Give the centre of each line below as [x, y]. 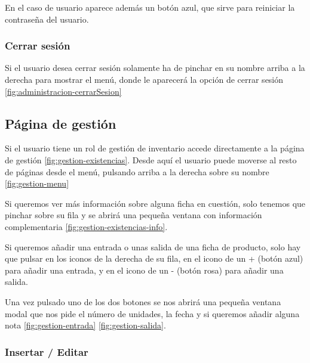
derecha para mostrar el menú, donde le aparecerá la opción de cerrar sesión [144, 79]
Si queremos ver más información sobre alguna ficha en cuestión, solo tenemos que [155, 203]
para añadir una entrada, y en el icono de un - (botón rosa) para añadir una [144, 270]
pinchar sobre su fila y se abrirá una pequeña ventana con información [133, 215]
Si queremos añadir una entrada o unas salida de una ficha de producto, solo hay [153, 246]
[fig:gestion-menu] [37, 183]
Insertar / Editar [47, 351]
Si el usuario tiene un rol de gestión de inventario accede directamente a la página [155, 148]
